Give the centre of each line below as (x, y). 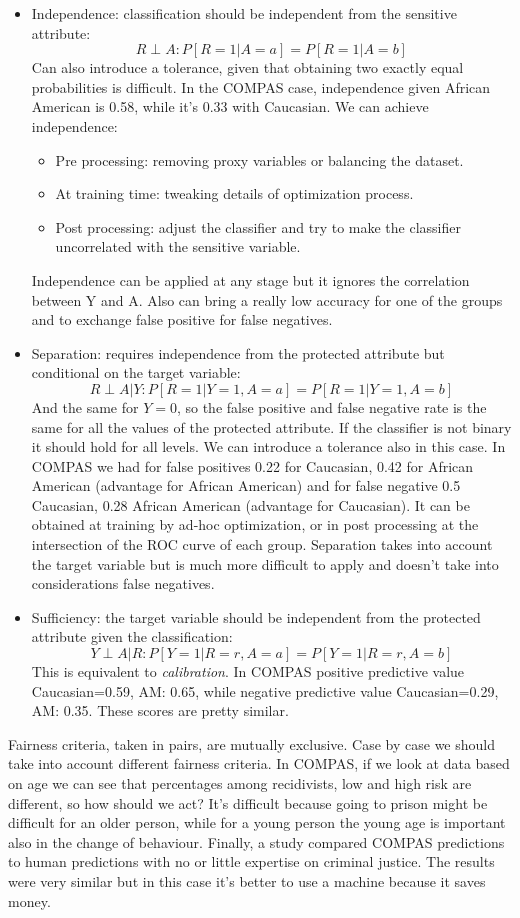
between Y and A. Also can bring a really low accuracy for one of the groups (267, 299)
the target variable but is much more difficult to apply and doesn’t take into (265, 563)
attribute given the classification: (132, 636)
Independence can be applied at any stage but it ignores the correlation (250, 279)
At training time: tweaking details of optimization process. (234, 193)
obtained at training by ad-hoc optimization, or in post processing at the (255, 524)
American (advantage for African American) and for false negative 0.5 (246, 485)
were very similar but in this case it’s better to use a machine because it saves (247, 880)
